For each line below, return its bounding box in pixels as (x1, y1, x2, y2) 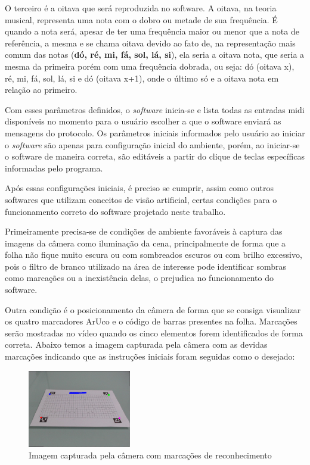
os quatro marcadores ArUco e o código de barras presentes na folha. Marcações (5, 315, 297, 327)
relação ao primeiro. (5, 83, 77, 96)
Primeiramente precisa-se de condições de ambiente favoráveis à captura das (5, 225, 283, 238)
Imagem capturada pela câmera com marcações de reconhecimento (29, 449, 272, 461)
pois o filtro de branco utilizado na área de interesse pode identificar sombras (5, 260, 286, 272)
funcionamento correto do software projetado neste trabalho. (5, 205, 226, 217)
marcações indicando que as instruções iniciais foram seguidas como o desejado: (5, 350, 295, 363)
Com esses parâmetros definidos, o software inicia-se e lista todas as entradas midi (5, 103, 305, 116)
